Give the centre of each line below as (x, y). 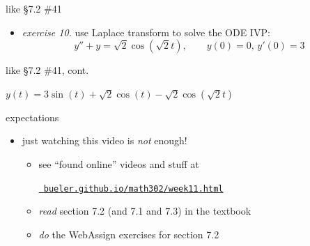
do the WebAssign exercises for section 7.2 (129, 234)
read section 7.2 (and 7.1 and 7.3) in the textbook (145, 211)
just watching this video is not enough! (104, 140)
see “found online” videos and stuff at (119, 163)
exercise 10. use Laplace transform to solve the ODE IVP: (146, 32)
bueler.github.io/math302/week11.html (133, 189)
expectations (32, 117)
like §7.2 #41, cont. (47, 70)
